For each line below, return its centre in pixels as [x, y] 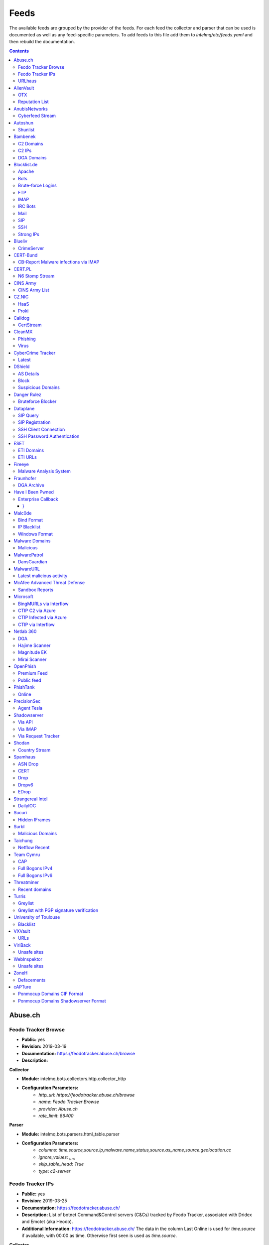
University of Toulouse [37, 917]
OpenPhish [25, 666]
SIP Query [29, 415]
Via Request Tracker [39, 736]
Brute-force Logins [38, 186]
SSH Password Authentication [49, 436]
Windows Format [36, 534]
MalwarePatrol [28, 555]
